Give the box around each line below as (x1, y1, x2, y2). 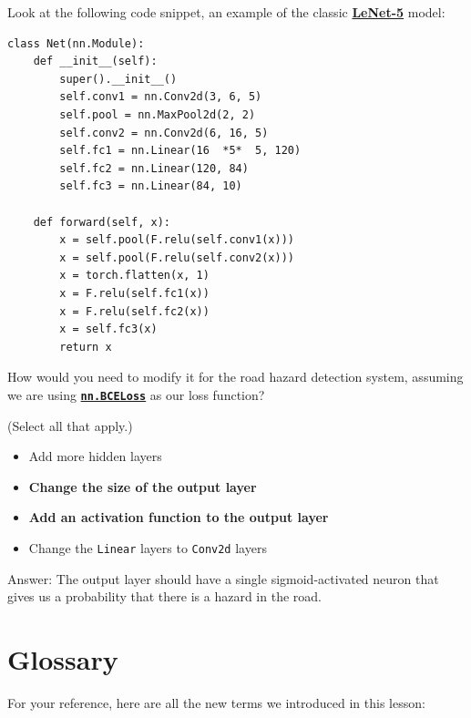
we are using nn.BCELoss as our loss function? (7, 385, 265, 404)
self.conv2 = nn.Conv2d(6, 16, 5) (59, 126, 269, 139)
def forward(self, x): (33, 215, 170, 229)
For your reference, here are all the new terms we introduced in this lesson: (7, 692, 425, 712)
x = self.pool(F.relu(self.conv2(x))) (59, 251, 294, 264)
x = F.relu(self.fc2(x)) (59, 304, 210, 318)
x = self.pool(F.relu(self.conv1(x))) (59, 233, 294, 247)
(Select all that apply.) (7, 415, 133, 435)
